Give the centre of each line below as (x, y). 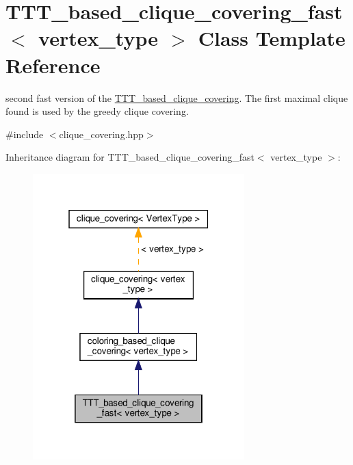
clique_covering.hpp (101, 134)
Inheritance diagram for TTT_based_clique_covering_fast (130, 157)
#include (25, 134)
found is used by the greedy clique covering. (97, 111)
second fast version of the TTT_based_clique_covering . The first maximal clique (177, 97)
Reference (53, 65)
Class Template (272, 38)
